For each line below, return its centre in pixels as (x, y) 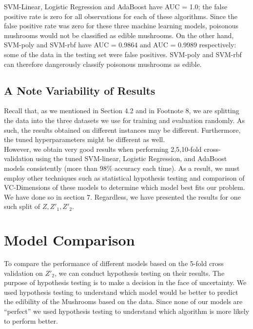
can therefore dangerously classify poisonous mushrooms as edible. (103, 64)
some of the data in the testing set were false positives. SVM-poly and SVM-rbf (123, 54)
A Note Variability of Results (80, 90)
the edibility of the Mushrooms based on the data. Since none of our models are (123, 301)
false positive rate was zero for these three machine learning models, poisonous (121, 26)
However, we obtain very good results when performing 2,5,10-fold (103, 149)
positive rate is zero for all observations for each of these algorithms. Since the (121, 16)
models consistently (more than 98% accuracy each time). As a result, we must (122, 168)
